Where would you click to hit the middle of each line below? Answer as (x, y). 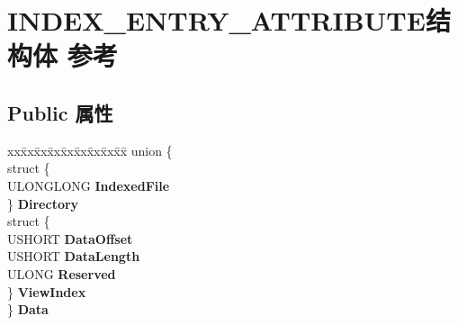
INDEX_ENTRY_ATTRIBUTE (216, 20)
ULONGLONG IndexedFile (89, 185)
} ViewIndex (47, 291)
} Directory (43, 203)
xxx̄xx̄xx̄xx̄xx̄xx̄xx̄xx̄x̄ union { (90, 150)
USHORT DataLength (74, 256)
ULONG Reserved (62, 273)
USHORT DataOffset (70, 238)
